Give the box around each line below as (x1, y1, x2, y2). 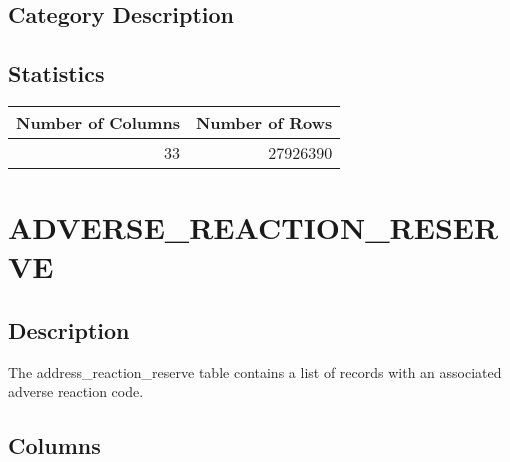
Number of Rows (195, 110, 333, 134)
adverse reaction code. (8, 381, 144, 402)
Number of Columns (16, 110, 180, 134)
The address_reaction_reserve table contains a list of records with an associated (8, 361, 502, 382)
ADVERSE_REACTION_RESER (8, 207, 499, 248)
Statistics (8, 58, 105, 89)
